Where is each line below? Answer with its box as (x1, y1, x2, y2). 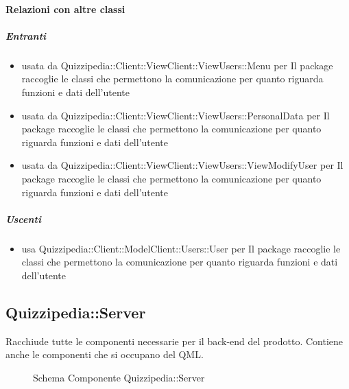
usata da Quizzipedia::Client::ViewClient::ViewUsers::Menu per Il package (21, 58, 333, 72)
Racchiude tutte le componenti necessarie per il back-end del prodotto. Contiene (5, 333, 343, 348)
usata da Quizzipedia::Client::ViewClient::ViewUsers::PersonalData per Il (21, 108, 330, 122)
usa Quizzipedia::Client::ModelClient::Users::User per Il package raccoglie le (21, 241, 341, 255)
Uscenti (5, 211, 41, 226)
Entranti (5, 28, 47, 43)
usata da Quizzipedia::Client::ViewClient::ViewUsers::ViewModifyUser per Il (21, 158, 344, 172)
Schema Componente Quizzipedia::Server (33, 370, 205, 384)
